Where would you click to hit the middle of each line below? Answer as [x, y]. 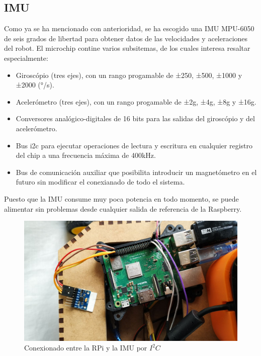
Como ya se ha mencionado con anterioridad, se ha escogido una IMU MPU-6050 [129, 28]
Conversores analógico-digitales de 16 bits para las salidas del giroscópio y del [135, 118]
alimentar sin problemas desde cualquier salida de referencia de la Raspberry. [123, 208]
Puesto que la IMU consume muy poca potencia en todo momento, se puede [121, 198]
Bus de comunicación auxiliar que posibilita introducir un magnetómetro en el [136, 172]
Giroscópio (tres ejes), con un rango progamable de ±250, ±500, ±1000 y [129, 75]
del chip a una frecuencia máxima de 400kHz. [86, 155]
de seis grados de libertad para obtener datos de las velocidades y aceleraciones [126, 38]
